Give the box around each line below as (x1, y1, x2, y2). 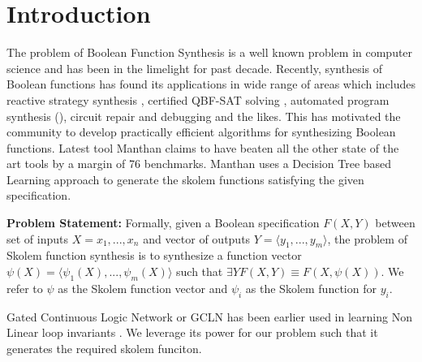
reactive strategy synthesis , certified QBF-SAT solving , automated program (6, 91, 390, 108)
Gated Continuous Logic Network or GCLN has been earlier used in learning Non (6, 308, 412, 325)
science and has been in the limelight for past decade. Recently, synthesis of (6, 59, 383, 76)
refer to (6, 279, 43, 296)
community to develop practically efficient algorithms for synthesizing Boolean (6, 123, 396, 140)
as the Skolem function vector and (58, 279, 228, 296)
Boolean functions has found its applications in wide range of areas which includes (6, 75, 416, 93)
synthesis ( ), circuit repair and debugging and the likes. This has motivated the (6, 107, 401, 124)
